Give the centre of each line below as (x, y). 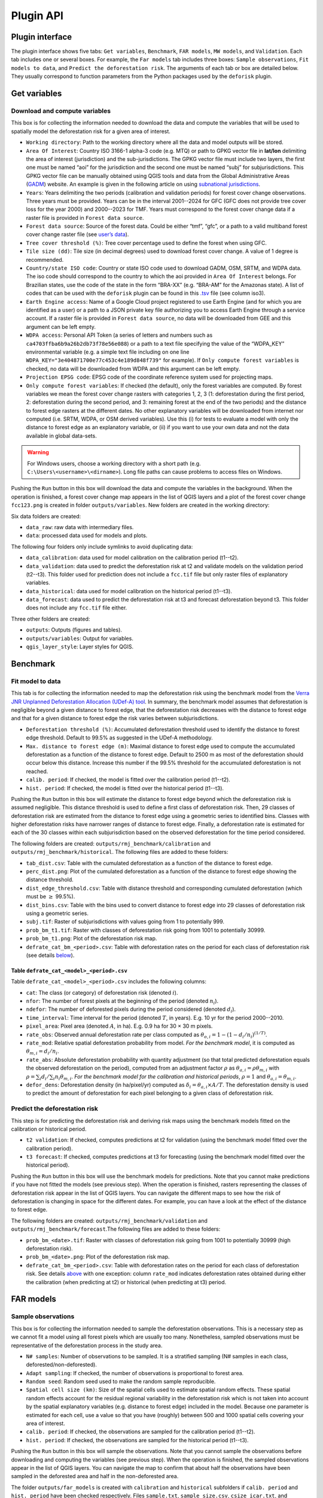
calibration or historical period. (49, 1129)
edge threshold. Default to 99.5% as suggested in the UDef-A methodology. (120, 738)
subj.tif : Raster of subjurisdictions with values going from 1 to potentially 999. (125, 922)
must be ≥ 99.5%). (51, 896)
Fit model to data (36, 681)
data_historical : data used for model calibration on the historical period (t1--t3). (129, 591)
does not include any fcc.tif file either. (77, 608)
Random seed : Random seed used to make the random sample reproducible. (121, 1382)
